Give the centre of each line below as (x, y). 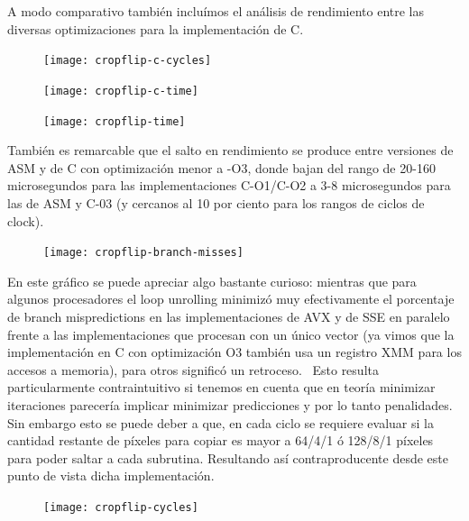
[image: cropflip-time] (115, 121)
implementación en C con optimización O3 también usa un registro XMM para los (234, 352)
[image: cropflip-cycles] (121, 507)
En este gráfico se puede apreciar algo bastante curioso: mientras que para (212, 281)
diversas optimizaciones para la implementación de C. (156, 28)
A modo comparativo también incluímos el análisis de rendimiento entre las (216, 11)
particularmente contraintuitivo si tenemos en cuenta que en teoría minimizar (221, 387)
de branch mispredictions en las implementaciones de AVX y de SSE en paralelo (229, 316)
